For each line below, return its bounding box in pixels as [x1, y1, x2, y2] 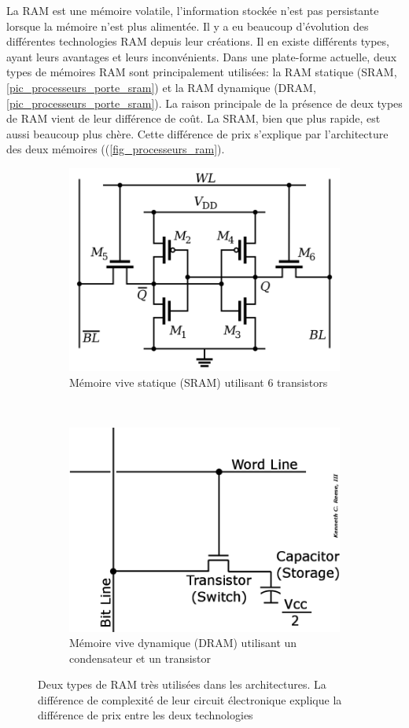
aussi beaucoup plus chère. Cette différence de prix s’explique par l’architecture [6, 125, 389, 142]
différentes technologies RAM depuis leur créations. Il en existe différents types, [6, 33, 389, 50]
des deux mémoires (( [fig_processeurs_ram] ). [6, 141, 225, 157]
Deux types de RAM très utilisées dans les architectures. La [38, 676, 326, 693]
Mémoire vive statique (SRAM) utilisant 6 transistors [69, 373, 328, 390]
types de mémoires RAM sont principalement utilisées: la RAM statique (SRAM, [6, 64, 397, 80]
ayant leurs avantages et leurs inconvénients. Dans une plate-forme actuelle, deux [6, 48, 397, 64]
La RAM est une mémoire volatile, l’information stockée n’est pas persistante [6, 2, 379, 18]
